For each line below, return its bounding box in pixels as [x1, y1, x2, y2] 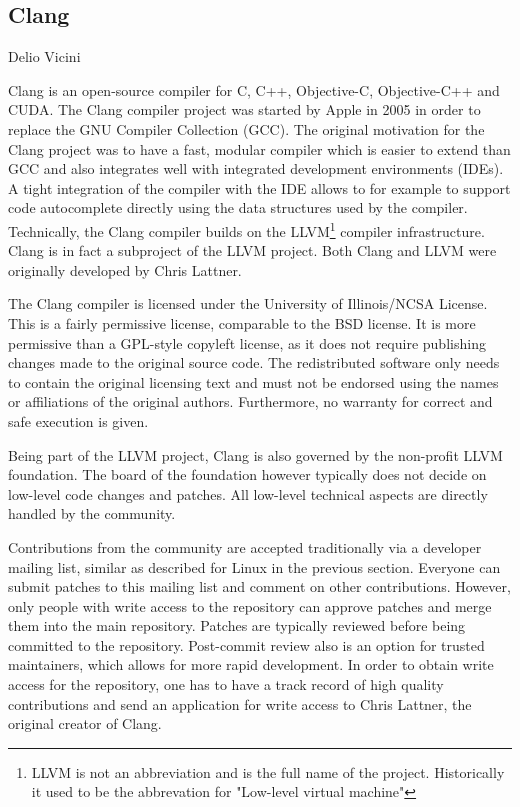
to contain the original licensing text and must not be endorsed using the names [8, 371, 499, 392]
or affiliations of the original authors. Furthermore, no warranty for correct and [8, 391, 493, 412]
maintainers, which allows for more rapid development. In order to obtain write [8, 654, 494, 675]
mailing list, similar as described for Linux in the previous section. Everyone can [8, 556, 501, 577]
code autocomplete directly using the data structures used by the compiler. [8, 197, 468, 218]
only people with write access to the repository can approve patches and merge [8, 595, 492, 616]
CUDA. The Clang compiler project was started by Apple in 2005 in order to [8, 99, 481, 120]
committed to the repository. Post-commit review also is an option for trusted [8, 634, 485, 655]
